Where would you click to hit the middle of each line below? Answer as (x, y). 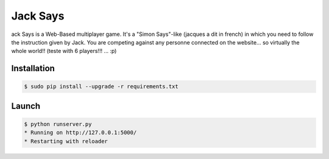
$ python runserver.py (58, 124)
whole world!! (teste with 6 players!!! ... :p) (64, 51)
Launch (26, 106)
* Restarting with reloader (66, 141)
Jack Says (38, 16)
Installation (33, 69)
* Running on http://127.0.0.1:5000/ (80, 133)
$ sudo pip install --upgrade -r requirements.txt (101, 87)
